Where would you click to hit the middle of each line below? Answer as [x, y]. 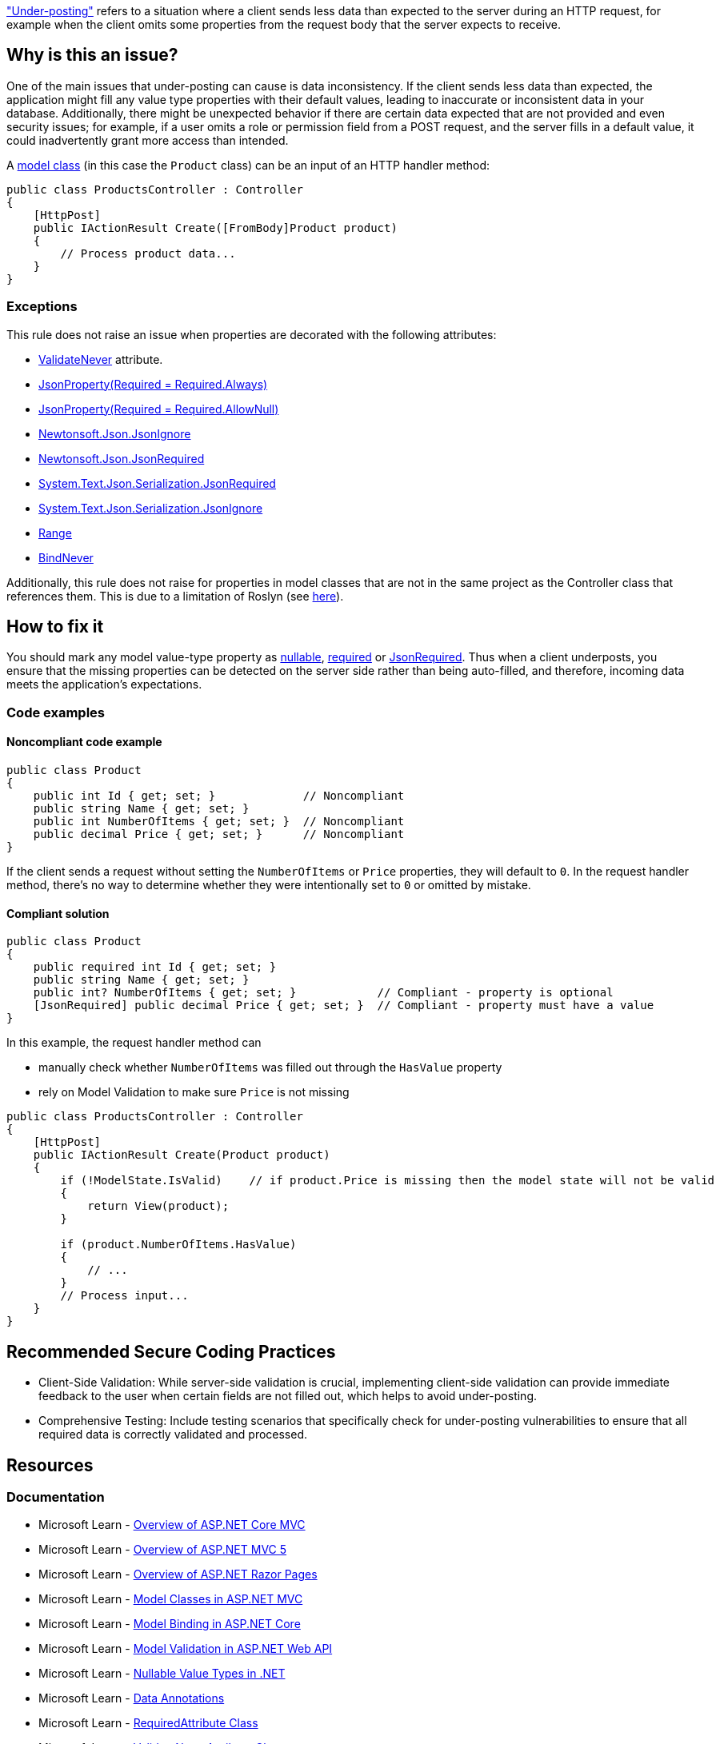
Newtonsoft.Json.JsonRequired [122, 458]
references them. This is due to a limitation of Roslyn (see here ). [175, 596]
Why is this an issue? [92, 55]
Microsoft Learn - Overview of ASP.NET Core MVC [172, 1525]
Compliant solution [58, 913]
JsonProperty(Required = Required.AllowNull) [159, 409]
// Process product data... [148, 253]
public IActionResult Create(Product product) [182, 1155]
